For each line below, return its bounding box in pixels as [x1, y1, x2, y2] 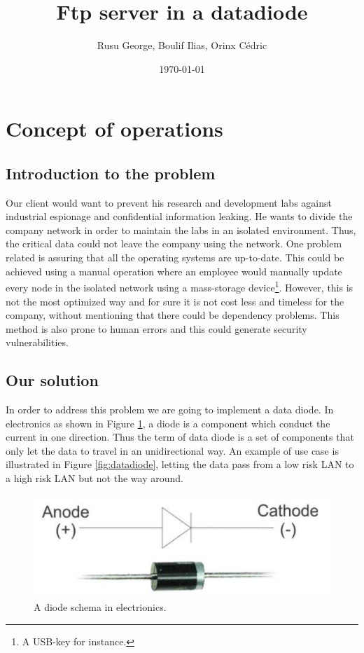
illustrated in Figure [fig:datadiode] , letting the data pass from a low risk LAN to [6, 457, 354, 472]
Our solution [6, 369, 99, 391]
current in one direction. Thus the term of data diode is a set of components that [6, 429, 354, 444]
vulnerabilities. [6, 335, 69, 350]
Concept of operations [6, 114, 223, 143]
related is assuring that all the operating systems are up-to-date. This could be [6, 250, 344, 265]
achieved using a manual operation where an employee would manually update [6, 263, 342, 278]
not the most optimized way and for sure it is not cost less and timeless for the [6, 294, 344, 308]
